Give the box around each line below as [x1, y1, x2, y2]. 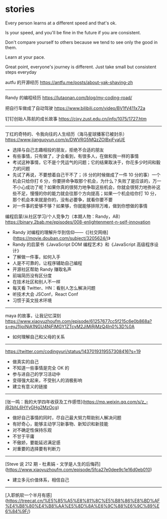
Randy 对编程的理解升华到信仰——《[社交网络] [12, 229, 108, 235]
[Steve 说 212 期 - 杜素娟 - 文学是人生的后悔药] [5, 461, 101, 467]
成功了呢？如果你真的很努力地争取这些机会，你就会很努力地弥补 [25, 184, 157, 190]
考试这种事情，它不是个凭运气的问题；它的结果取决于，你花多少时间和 [12, 159, 157, 165]
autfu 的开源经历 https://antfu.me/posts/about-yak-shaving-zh [5, 79, 133, 85]
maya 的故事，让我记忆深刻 [5, 312, 61, 318]
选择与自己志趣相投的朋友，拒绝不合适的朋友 [12, 147, 104, 153]
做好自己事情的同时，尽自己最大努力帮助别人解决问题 [12, 415, 122, 420]
